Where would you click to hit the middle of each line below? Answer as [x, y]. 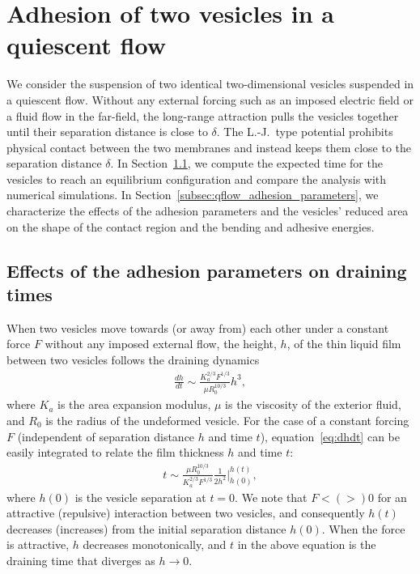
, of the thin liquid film [344, 344]
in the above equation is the [307, 544]
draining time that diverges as [81, 560]
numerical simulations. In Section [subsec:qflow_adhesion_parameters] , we [193, 195]
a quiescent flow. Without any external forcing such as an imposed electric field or [210, 99]
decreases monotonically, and [155, 544]
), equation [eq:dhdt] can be [330, 436]
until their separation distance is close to [107, 132]
